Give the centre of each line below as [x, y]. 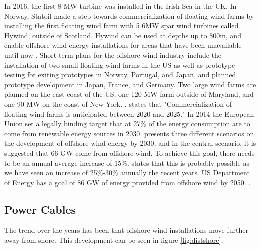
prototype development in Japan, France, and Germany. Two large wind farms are [130, 84]
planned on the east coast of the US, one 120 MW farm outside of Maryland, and [129, 94]
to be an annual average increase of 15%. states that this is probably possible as [127, 163]
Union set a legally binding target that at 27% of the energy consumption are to [127, 124]
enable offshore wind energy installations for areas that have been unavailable [123, 45]
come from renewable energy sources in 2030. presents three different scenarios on [129, 133]
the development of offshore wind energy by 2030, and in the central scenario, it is [130, 143]
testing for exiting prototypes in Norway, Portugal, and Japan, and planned [120, 75]
